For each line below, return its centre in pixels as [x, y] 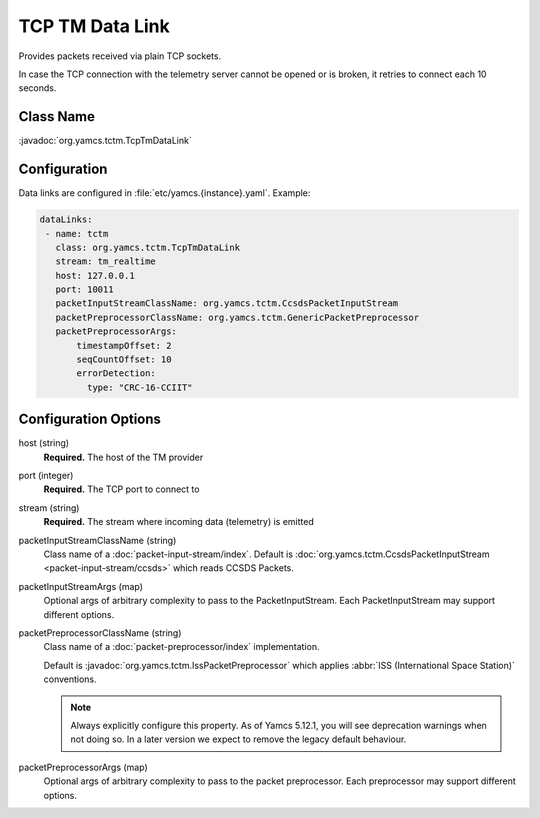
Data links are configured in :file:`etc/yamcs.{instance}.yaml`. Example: [164, 193]
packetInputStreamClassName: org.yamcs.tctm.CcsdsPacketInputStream [227, 303]
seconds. [37, 88]
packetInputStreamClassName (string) [97, 540]
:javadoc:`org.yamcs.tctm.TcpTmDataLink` [105, 141]
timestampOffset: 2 [124, 345]
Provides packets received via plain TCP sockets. [120, 56]
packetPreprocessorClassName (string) [100, 633]
